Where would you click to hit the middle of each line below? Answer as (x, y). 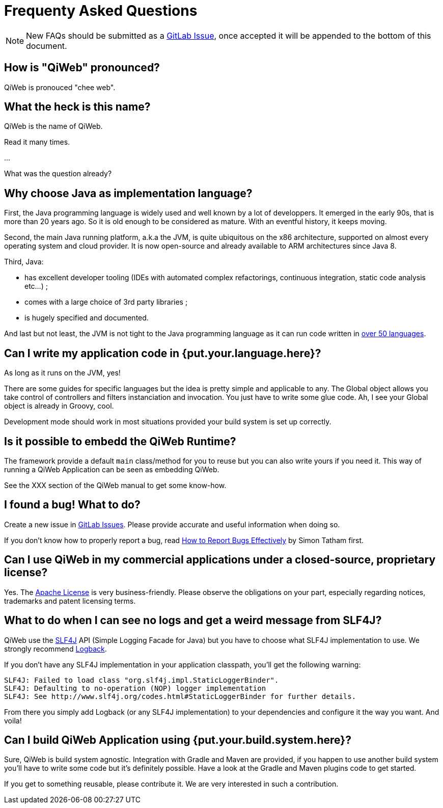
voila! (13, 720)
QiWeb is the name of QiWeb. (53, 126)
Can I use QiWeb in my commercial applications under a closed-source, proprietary (220, 560)
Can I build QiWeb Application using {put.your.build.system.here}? (178, 740)
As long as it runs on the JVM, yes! (62, 373)
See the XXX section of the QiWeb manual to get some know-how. (115, 485)
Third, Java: (24, 262)
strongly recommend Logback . (56, 649)
